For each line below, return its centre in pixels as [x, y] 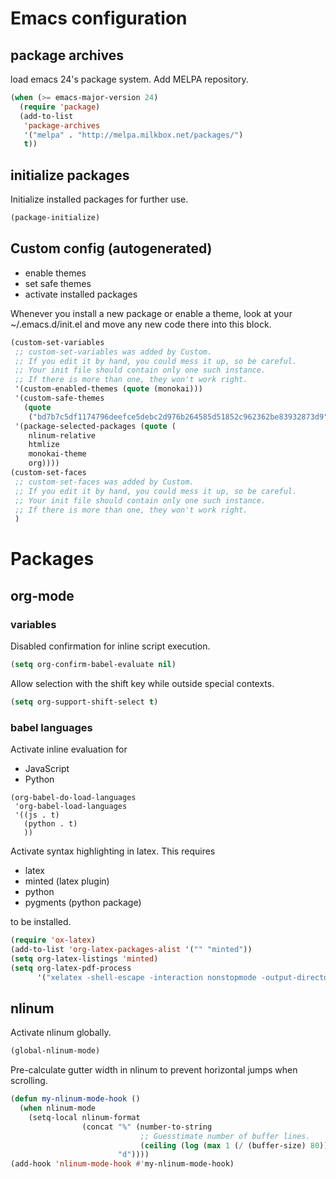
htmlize [44, 445]
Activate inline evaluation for [69, 749]
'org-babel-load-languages [71, 807]
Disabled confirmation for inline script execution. [110, 646]
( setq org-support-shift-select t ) [84, 702]
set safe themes [58, 283]
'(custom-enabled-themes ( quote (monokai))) [108, 389]
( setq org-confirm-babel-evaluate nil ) [93, 665]
